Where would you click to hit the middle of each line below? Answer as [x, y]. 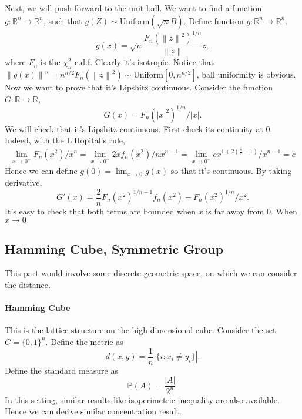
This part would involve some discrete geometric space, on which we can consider [151, 273]
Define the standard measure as [61, 370]
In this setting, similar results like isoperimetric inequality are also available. [142, 399]
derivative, [24, 182]
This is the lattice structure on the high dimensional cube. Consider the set [140, 330]
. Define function [214, 20]
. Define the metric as [84, 341]
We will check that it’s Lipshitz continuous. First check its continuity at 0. [139, 128]
